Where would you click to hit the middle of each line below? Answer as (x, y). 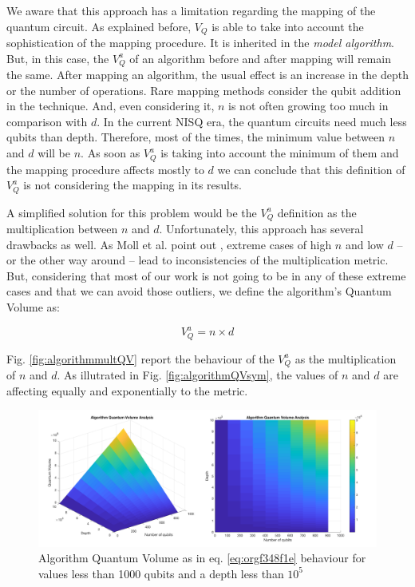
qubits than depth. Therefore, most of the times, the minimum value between (196, 137)
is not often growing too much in (308, 106)
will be (54, 153)
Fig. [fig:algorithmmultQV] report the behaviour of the (140, 358)
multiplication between (62, 229)
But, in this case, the (58, 58)
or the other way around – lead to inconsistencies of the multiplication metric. (198, 260)
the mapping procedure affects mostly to (105, 169)
